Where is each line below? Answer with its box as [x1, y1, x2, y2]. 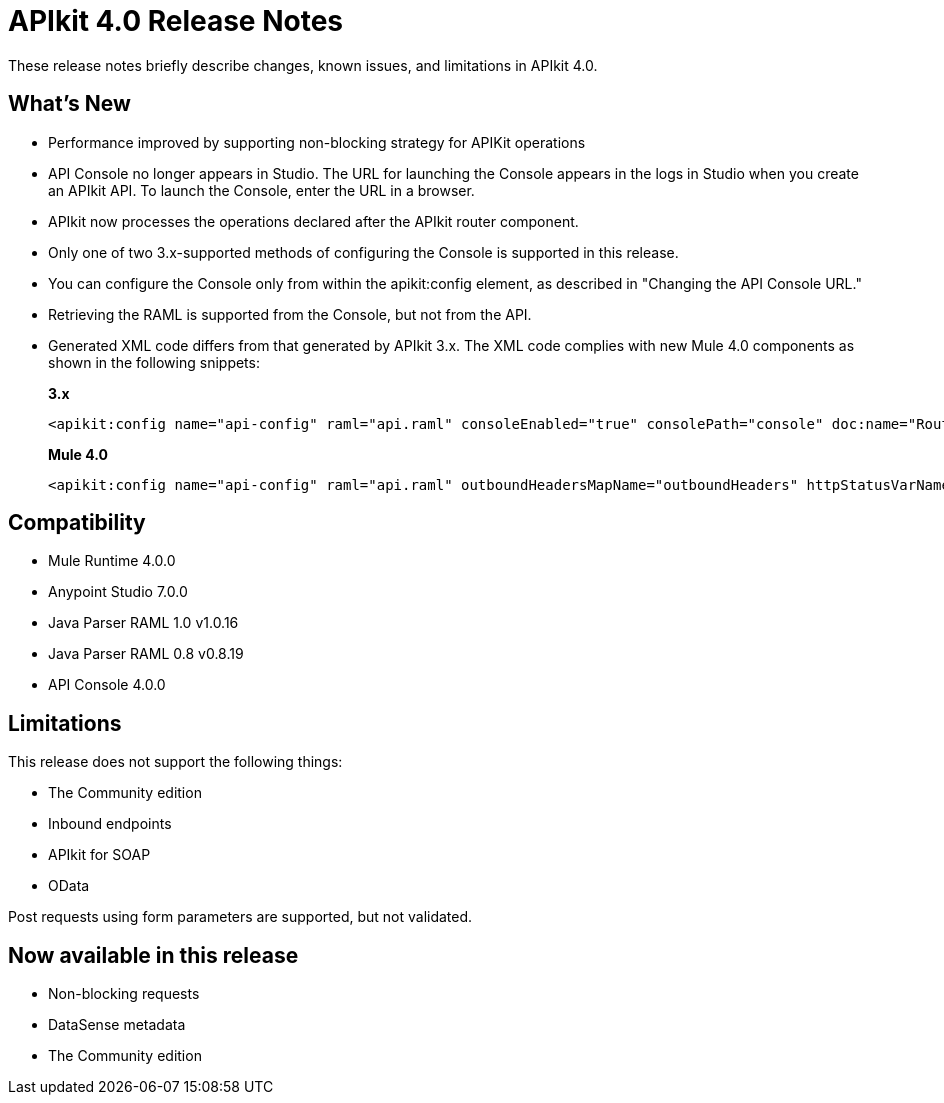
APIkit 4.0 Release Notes [8, 4, 344, 38]
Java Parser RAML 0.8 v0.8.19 [48, 645, 244, 663]
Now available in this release [8, 942, 299, 968]
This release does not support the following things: [8, 753, 343, 771]
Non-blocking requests [48, 985, 200, 1003]
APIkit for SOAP [48, 846, 151, 864]
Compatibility [8, 510, 146, 536]
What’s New [8, 91, 131, 117]
